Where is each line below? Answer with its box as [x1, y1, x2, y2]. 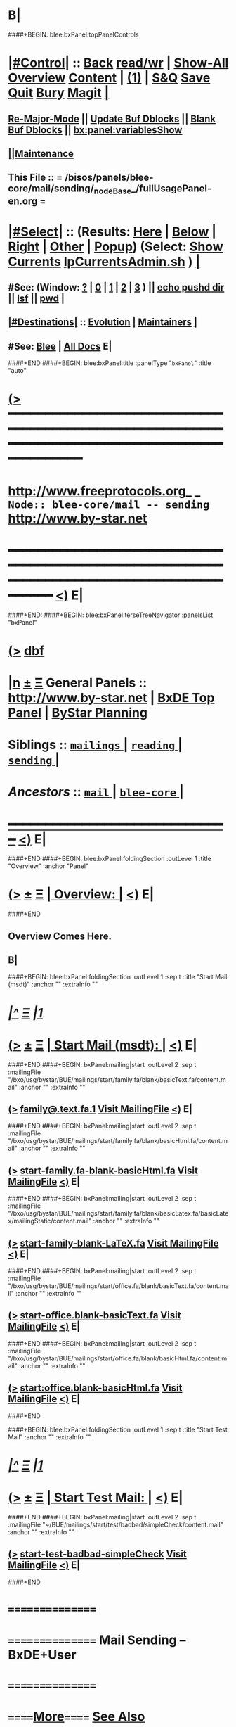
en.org [8, 196, 38, 208]
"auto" [8, 367, 27, 375]
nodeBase [93, 186, 132, 196]
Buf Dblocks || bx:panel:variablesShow [8, 124, 183, 136]
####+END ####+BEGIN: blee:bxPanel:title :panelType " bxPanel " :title [8, 359, 211, 367]
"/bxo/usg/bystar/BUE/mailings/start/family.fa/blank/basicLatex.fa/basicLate [8, 1209, 229, 1218]
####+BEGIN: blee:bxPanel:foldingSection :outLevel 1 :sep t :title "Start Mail [8, 973, 228, 981]
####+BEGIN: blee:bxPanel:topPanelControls [8, 30, 139, 39]
